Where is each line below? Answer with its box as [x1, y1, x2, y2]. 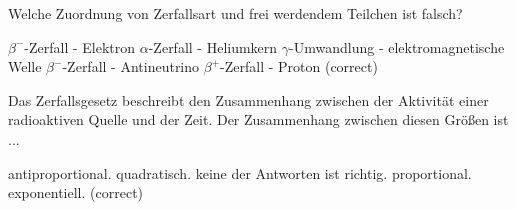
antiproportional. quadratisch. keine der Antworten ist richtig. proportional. [8, 162, 472, 183]
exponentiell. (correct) [8, 182, 144, 203]
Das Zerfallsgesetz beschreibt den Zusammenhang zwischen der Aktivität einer [8, 89, 489, 110]
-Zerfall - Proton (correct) [220, 56, 378, 77]
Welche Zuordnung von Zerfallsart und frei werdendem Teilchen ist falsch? [8, 3, 463, 23]
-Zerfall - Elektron [24, 36, 136, 57]
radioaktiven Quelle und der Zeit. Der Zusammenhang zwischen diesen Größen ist [8, 109, 509, 130]
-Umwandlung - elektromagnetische [289, 36, 505, 57]
